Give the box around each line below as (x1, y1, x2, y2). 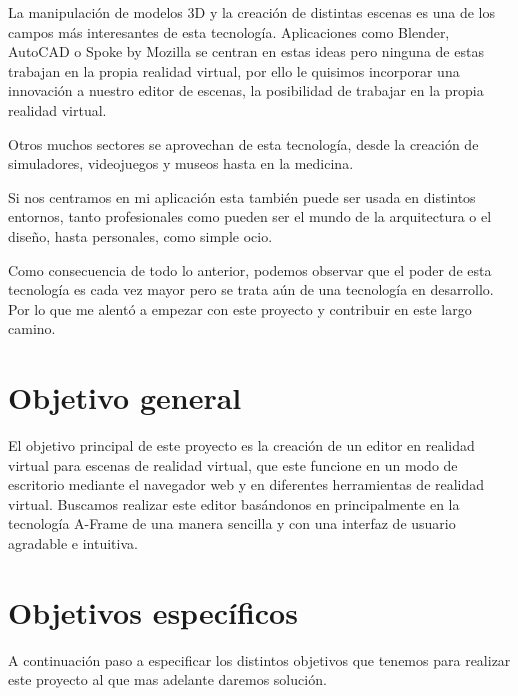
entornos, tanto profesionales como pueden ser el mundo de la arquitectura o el (8, 206, 492, 227)
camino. (8, 318, 56, 339)
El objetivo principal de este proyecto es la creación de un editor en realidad (8, 435, 475, 456)
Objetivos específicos (8, 591, 298, 632)
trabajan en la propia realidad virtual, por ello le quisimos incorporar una (8, 60, 460, 81)
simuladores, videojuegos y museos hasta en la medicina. (8, 153, 354, 174)
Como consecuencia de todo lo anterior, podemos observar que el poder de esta (8, 259, 492, 280)
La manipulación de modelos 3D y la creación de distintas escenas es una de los (8, 2, 496, 22)
